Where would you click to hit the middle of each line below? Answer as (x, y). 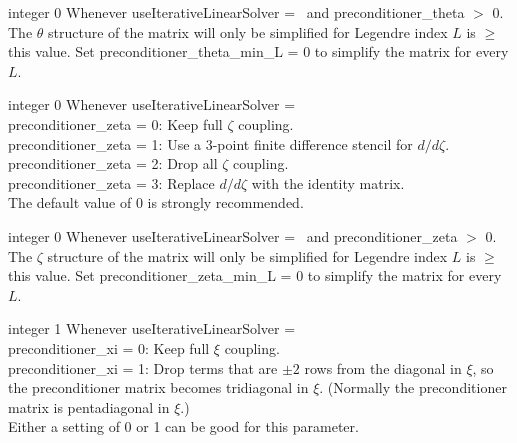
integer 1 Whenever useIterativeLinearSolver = (152, 328)
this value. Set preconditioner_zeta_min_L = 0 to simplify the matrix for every (255, 275)
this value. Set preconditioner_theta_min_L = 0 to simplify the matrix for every (258, 51)
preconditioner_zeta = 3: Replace (111, 182)
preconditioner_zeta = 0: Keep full (115, 123)
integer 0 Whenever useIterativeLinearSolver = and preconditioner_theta (236, 12)
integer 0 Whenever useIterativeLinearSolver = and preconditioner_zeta (233, 235)
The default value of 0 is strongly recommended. (156, 202)
